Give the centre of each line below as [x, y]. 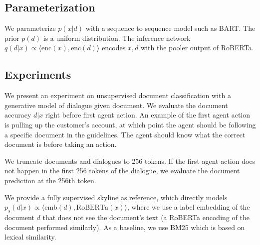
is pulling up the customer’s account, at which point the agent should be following [130, 124]
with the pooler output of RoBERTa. [197, 48]
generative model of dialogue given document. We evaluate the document [116, 105]
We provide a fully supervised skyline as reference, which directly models [116, 197]
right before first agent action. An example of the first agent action [148, 115]
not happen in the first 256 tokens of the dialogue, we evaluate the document [122, 171]
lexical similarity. [30, 237]
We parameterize [30, 28]
